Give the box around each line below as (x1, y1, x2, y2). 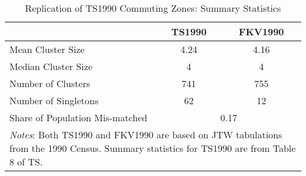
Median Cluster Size (9, 59, 93, 73)
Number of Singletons (9, 94, 99, 107)
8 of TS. (9, 155, 43, 168)
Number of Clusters (9, 77, 91, 90)
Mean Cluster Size (9, 42, 85, 56)
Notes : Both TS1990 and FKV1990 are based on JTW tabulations (9, 128, 282, 141)
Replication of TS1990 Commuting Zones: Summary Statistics (25, 1, 281, 15)
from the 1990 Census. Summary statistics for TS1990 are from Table (9, 141, 296, 155)
